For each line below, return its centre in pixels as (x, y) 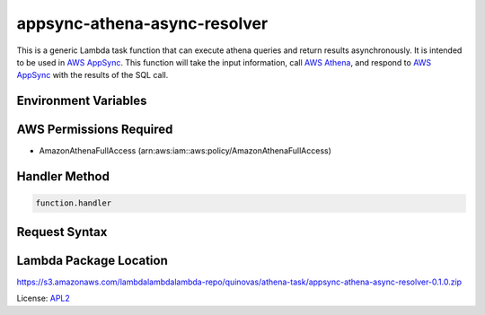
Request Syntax (62, 232)
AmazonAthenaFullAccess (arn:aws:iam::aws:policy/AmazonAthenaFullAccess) (185, 151)
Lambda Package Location (92, 260)
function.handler (74, 203)
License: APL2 (44, 298)
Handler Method (63, 176)
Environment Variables (82, 101)
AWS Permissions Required (95, 130)
